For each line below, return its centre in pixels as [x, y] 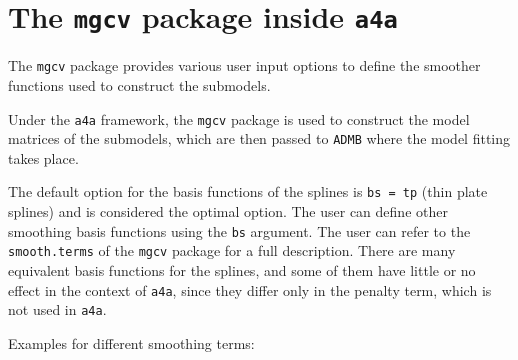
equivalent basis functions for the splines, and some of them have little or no [242, 269]
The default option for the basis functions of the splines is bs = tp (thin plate [248, 191]
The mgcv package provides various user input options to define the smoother [244, 65]
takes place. [43, 157]
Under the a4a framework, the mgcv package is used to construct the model [239, 118]
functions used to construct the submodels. [139, 84]
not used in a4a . [57, 309]
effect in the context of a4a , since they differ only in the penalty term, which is [250, 289]
